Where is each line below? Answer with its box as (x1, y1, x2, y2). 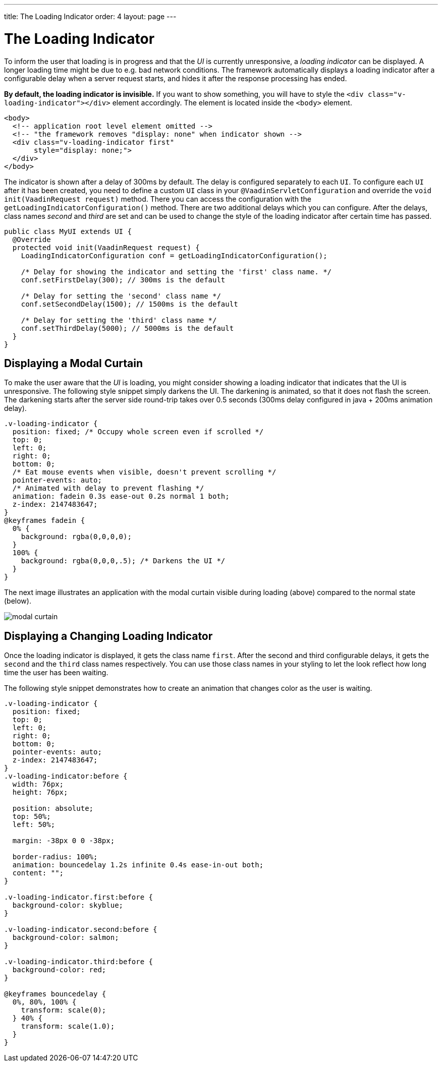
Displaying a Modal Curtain (4, 357, 143, 370)
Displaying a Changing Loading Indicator (4, 629, 213, 642)
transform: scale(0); (21, 1006, 106, 1015)
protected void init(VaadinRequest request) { (12, 243, 200, 252)
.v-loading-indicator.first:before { (4, 893, 153, 902)
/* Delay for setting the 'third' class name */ (21, 316, 217, 324)
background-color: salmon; (12, 933, 119, 942)
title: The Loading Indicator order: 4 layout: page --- (4, 12, 177, 21)
